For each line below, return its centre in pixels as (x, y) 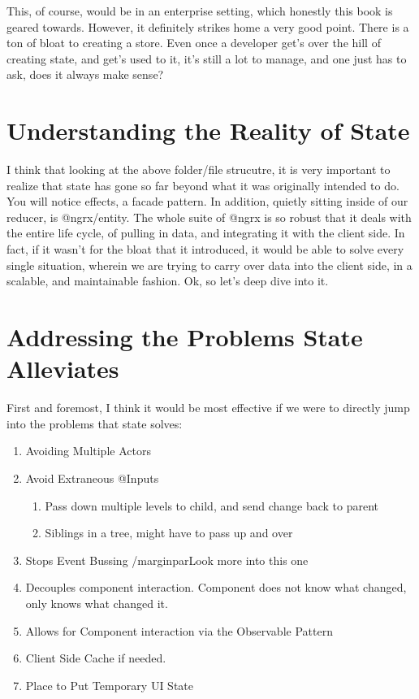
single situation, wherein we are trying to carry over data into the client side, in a (209, 265)
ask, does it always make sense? (85, 74)
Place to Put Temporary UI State (109, 685)
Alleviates (63, 369)
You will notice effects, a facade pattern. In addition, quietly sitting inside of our (207, 201)
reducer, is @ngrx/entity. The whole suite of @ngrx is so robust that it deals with (209, 217)
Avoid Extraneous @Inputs (92, 478)
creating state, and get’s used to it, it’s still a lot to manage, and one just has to (207, 58)
